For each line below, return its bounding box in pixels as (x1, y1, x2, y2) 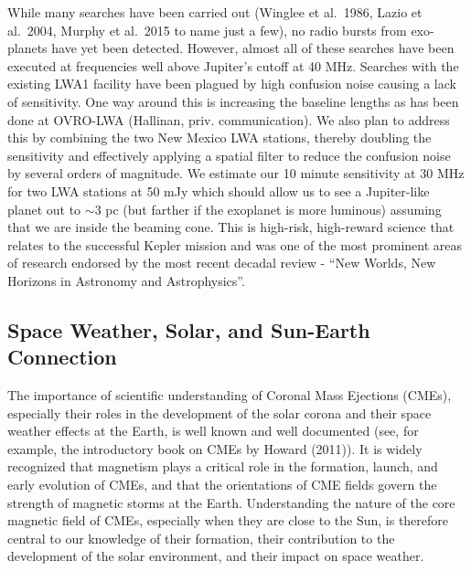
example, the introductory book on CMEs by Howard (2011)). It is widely (7, 439, 423, 458)
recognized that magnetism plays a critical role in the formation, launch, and (7, 457, 438, 476)
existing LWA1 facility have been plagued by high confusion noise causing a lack (7, 74, 456, 93)
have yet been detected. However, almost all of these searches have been (51, 38, 455, 58)
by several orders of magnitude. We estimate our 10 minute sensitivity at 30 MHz (7, 164, 465, 183)
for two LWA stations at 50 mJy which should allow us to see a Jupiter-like (7, 181, 430, 200)
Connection (7, 343, 117, 371)
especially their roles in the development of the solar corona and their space (7, 403, 432, 422)
